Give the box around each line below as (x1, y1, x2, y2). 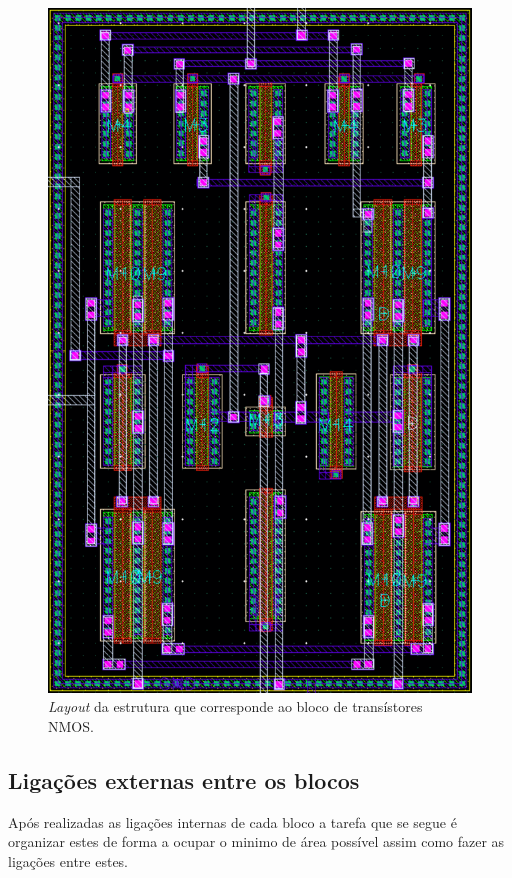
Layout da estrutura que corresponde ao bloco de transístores (48, 696, 423, 717)
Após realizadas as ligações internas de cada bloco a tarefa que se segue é (8, 811, 457, 832)
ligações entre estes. (8, 850, 129, 871)
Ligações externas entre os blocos (8, 764, 360, 795)
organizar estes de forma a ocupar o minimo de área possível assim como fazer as (8, 831, 505, 852)
